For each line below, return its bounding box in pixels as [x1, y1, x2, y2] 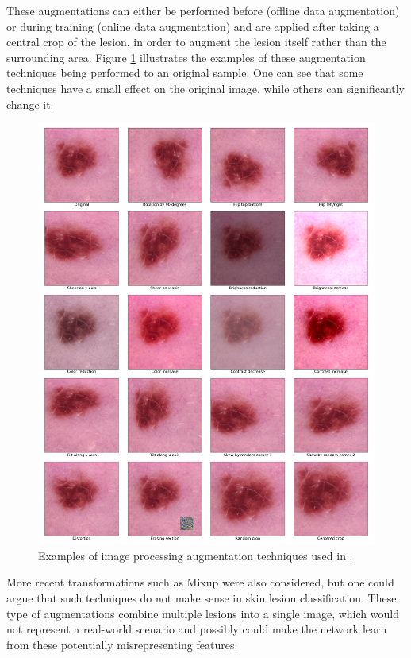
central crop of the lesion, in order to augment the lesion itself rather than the [6, 33, 386, 50]
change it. [6, 95, 54, 112]
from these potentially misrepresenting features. [6, 636, 238, 652]
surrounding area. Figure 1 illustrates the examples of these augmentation [6, 48, 366, 65]
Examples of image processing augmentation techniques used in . [38, 547, 353, 563]
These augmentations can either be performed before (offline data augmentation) [6, 2, 400, 18]
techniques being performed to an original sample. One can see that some [6, 64, 363, 81]
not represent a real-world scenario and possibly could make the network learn [6, 621, 387, 637]
